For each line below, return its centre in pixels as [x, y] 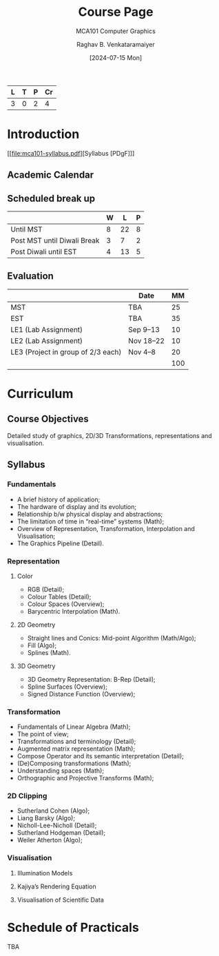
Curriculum [40, 394]
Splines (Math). [49, 652]
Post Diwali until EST [44, 252]
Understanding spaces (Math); [61, 771]
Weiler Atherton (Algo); [50, 840]
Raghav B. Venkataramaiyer [116, 44]
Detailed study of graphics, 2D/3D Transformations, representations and [109, 435]
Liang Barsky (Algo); [46, 818]
